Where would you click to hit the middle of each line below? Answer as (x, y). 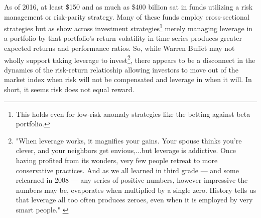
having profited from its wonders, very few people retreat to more (117, 160)
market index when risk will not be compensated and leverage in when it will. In (128, 79)
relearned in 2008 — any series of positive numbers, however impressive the (132, 180)
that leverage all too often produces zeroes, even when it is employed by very (134, 200)
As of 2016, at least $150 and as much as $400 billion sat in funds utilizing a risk (128, 7)
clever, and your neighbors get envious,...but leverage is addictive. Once (126, 150)
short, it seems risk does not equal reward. (69, 89)
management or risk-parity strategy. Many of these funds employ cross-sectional (127, 16)
